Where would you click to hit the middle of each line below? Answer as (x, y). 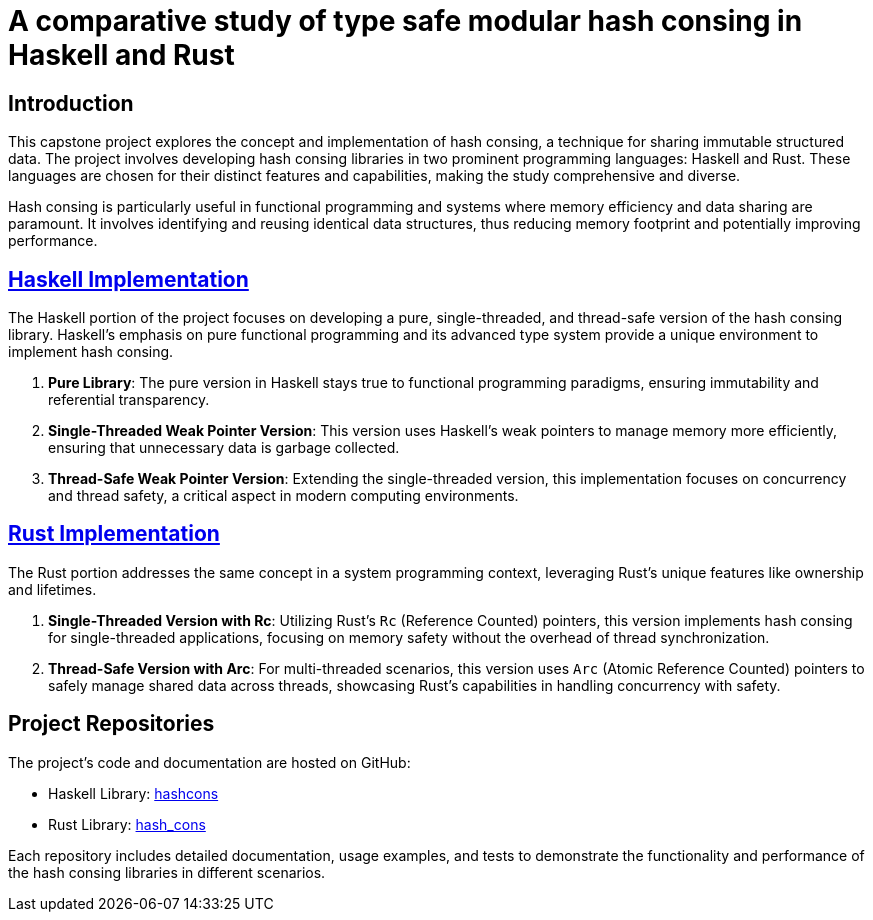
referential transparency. (129, 400)
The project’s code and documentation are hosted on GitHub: (209, 762)
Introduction (71, 103)
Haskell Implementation (128, 279)
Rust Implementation (114, 534)
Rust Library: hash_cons (127, 824)
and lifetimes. (52, 589)
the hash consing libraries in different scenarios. (167, 872)
